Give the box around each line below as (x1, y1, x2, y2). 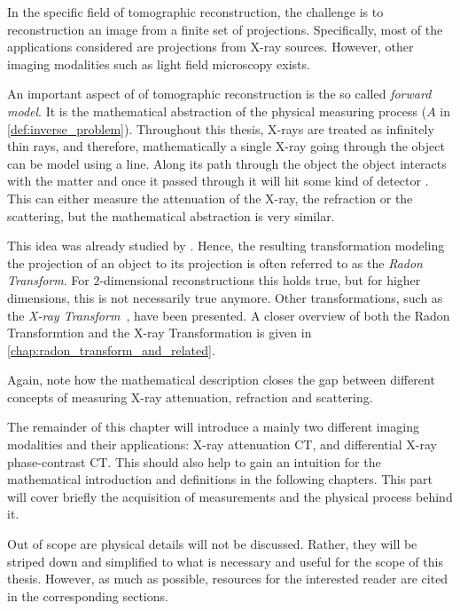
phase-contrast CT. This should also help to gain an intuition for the (7, 452, 381, 471)
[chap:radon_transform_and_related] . (7, 340, 215, 359)
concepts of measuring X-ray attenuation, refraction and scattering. (7, 387, 373, 406)
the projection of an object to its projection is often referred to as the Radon (7, 253, 423, 272)
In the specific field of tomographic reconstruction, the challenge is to (7, 3, 384, 20)
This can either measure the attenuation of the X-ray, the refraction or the (7, 188, 413, 207)
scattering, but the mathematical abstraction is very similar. (7, 206, 335, 225)
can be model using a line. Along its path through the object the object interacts (7, 154, 447, 172)
